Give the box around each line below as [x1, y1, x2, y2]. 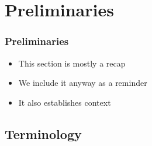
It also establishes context [18, 96, 111, 108]
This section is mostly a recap [18, 57, 126, 69]
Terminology [5, 124, 82, 142]
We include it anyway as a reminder [18, 77, 147, 89]
